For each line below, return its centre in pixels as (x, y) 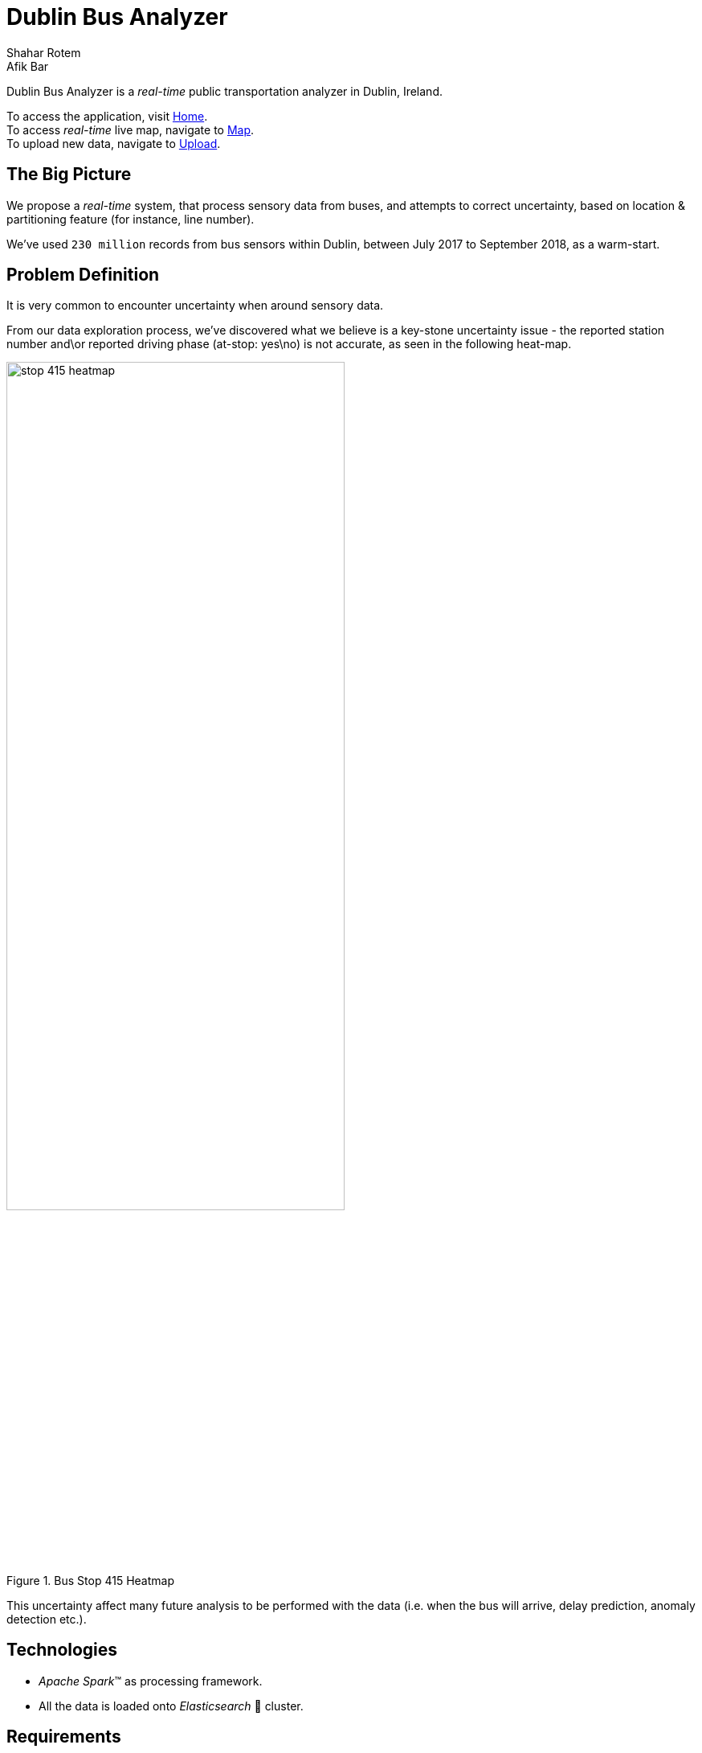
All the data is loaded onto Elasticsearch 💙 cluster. (171, 1706)
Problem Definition (83, 275)
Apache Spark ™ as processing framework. (151, 1681)
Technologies (62, 1650)
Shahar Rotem (44, 52)
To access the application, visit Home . (107, 116)
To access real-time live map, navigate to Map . (131, 129)
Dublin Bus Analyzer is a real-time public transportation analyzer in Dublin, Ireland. (224, 91)
